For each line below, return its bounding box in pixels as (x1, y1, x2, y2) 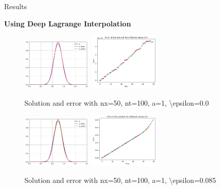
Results (4, 1, 27, 11)
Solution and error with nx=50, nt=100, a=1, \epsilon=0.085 (24, 174, 216, 185)
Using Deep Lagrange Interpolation (4, 18, 131, 28)
